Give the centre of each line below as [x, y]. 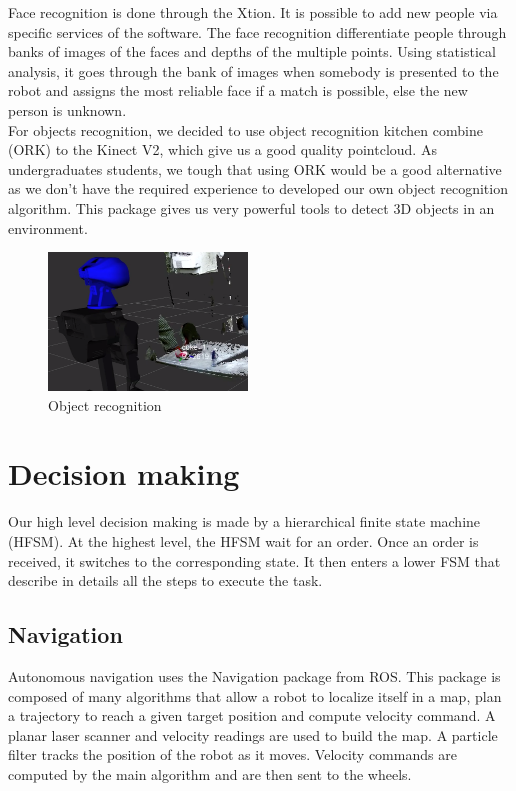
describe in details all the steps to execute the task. [165, 580]
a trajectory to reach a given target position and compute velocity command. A [252, 715]
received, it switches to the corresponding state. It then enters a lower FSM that [254, 560]
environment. [48, 227]
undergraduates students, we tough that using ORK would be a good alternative [255, 168]
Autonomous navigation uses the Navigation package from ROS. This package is [254, 676]
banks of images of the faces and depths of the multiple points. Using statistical [252, 51]
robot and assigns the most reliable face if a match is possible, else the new [238, 90]
